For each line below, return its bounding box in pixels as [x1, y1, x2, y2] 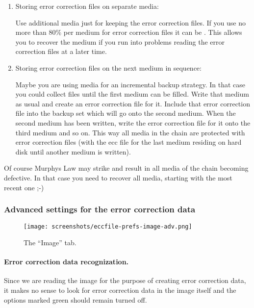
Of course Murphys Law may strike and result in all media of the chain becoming [4, 163, 249, 173]
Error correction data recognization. [4, 257, 129, 267]
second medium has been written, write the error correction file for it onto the [15, 117, 251, 128]
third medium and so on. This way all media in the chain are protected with [15, 127, 245, 137]
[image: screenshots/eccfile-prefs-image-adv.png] [24, 223, 192, 231]
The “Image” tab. [24, 237, 76, 247]
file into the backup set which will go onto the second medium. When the [15, 108, 236, 118]
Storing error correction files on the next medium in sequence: [15, 62, 202, 73]
